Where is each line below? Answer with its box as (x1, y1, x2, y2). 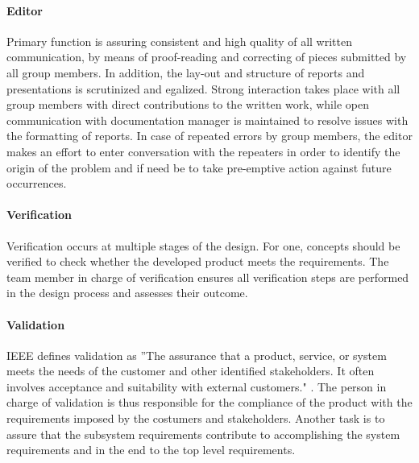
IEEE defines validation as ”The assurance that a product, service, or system (6, 346, 387, 363)
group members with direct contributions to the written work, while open (6, 96, 369, 113)
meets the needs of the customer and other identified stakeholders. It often (6, 362, 375, 379)
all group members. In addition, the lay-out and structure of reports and (6, 64, 365, 81)
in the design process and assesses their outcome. (6, 284, 248, 301)
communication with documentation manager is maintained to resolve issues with (6, 111, 409, 128)
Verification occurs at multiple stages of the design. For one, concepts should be (6, 237, 400, 254)
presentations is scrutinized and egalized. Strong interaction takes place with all (6, 80, 400, 97)
